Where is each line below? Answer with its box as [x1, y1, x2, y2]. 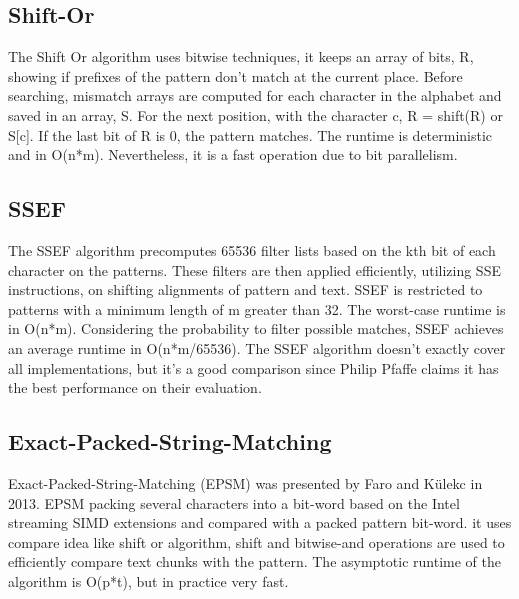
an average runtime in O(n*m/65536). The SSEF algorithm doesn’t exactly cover [8, 337, 506, 358]
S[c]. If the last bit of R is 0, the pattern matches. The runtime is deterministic [8, 124, 493, 145]
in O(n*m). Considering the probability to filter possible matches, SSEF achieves [8, 318, 504, 339]
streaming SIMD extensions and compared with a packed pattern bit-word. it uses [8, 512, 512, 533]
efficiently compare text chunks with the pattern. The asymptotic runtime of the [8, 551, 501, 572]
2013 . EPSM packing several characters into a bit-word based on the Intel [8, 492, 460, 513]
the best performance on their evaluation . [8, 377, 262, 398]
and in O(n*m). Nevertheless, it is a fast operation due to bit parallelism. [8, 144, 458, 165]
